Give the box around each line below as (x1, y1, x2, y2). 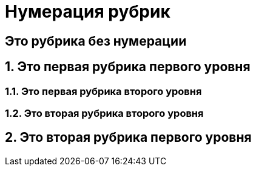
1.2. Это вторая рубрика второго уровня (5, 106, 204, 119)
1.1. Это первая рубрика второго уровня (5, 85, 202, 97)
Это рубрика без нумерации (5, 33, 187, 49)
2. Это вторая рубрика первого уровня (5, 130, 252, 145)
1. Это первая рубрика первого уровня (5, 59, 251, 75)
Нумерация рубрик (5, 1, 170, 22)
